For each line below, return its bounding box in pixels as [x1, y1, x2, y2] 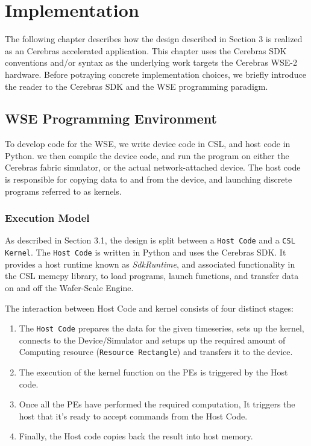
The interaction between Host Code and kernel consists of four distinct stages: [5, 301, 294, 314]
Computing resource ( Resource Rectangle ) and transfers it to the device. [19, 345, 293, 358]
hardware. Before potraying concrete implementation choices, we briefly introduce [5, 68, 306, 80]
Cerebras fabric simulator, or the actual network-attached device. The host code [5, 161, 301, 174]
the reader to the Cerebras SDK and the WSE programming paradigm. [5, 80, 268, 92]
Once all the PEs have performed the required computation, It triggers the [19, 398, 295, 410]
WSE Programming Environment [5, 109, 217, 128]
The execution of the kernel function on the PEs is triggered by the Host [19, 366, 288, 378]
